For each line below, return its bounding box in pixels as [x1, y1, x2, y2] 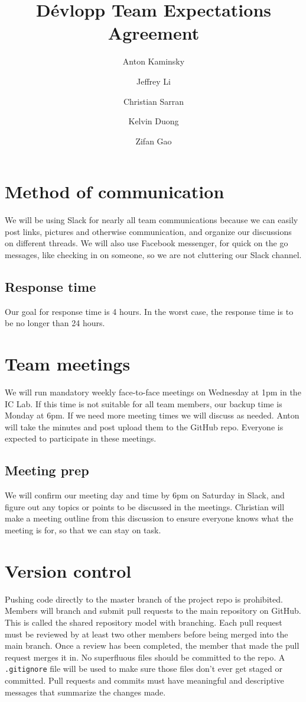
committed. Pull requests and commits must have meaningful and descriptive [5, 674, 284, 686]
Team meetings [5, 352, 131, 376]
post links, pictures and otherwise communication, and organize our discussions [5, 225, 292, 237]
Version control [5, 558, 132, 582]
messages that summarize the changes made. [5, 685, 166, 698]
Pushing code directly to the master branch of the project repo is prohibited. [5, 592, 283, 605]
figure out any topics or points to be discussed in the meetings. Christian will [5, 500, 285, 513]
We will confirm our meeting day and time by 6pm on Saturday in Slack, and [5, 489, 285, 501]
